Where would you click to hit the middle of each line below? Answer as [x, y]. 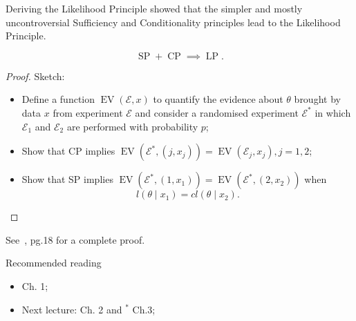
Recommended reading [54, 263]
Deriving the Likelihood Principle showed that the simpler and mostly [154, 8]
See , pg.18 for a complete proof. [75, 239]
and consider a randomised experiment [217, 112]
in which [333, 112]
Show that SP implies [67, 179]
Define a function [58, 99]
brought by [317, 99]
